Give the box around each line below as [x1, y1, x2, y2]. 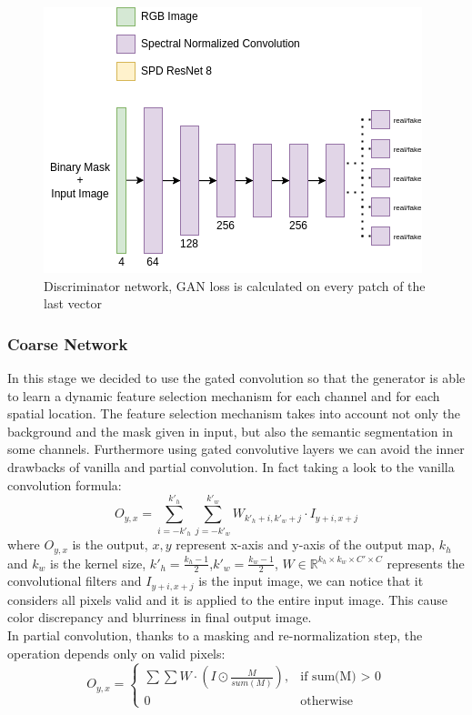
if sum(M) [300, 670, 357, 684]
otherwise [300, 694, 353, 708]
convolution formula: [7, 475, 122, 494]
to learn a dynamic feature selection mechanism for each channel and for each [7, 386, 440, 405]
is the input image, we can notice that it [198, 571, 424, 590]
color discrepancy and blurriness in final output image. [7, 608, 312, 627]
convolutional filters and [7, 571, 142, 590]
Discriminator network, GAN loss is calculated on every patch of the [44, 276, 426, 295]
